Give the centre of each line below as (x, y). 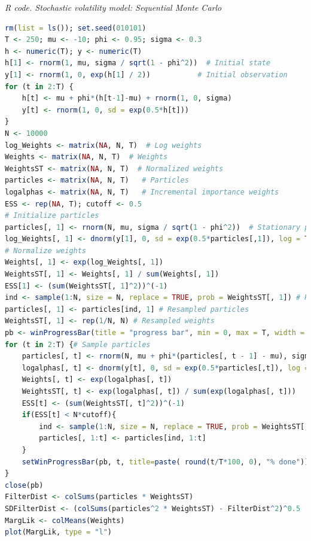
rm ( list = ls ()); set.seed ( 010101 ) (76, 28)
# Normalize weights (46, 250)
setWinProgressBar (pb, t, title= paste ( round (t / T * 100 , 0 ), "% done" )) (165, 462)
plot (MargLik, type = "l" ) (59, 532)
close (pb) (24, 485)
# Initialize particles (52, 216)
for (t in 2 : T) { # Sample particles (78, 344)
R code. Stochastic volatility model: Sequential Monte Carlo (113, 7)
